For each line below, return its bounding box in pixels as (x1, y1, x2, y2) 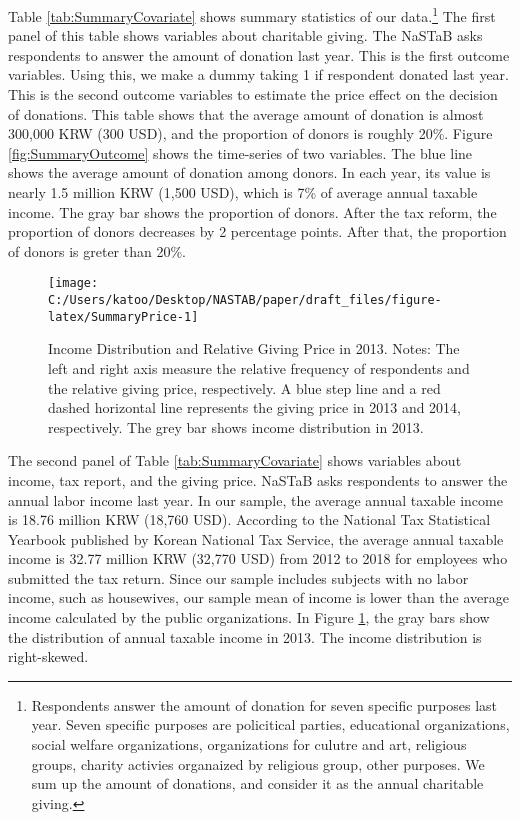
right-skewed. (8, 646, 89, 667)
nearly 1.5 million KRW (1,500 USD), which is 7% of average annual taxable (8, 182, 478, 202)
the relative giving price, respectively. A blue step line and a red (48, 377, 441, 398)
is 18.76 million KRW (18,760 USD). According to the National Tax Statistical (8, 509, 491, 530)
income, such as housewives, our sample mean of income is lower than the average (8, 587, 509, 608)
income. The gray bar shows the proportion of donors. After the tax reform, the (8, 201, 497, 222)
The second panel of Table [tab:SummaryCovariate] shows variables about (8, 450, 462, 471)
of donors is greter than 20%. (8, 240, 186, 261)
